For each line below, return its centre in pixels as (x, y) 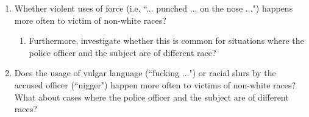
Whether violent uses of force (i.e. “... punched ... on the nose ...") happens (154, 8)
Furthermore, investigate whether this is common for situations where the (166, 41)
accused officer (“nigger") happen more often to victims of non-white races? (155, 84)
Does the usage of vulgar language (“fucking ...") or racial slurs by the (145, 73)
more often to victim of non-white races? (90, 20)
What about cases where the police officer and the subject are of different (151, 97)
